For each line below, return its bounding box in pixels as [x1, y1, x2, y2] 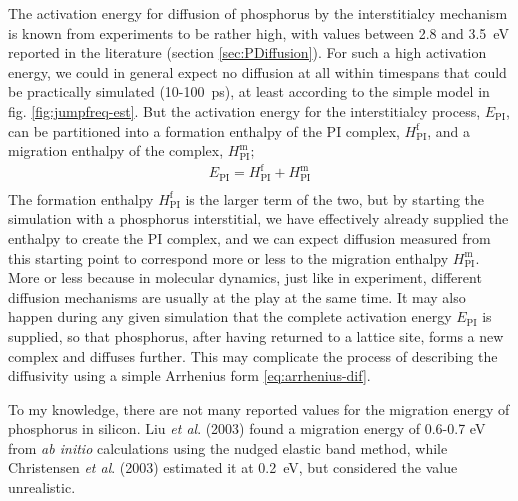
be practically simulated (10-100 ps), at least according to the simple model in [8, 81, 490, 102]
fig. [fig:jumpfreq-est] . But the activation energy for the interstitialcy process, [8, 100, 481, 121]
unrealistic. [8, 477, 76, 498]
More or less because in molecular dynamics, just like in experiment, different [8, 267, 482, 288]
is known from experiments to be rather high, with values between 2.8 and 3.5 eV [8, 22, 509, 43]
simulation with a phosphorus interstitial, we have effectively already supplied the [8, 208, 509, 229]
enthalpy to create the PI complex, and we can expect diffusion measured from [8, 227, 491, 248]
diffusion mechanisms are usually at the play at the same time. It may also [8, 286, 466, 307]
